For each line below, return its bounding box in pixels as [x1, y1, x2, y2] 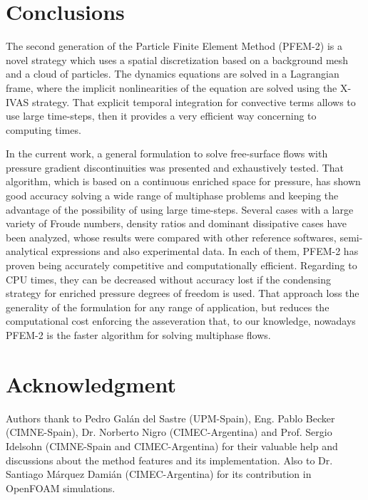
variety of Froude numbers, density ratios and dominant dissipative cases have [6, 216, 347, 231]
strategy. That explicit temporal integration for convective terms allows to [31, 94, 356, 109]
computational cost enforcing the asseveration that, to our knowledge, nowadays [6, 313, 356, 328]
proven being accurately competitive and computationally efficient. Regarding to [6, 258, 357, 273]
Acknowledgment [6, 369, 176, 398]
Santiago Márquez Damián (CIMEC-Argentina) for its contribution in [6, 467, 312, 481]
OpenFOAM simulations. [6, 480, 116, 495]
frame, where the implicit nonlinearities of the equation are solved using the [6, 80, 337, 95]
